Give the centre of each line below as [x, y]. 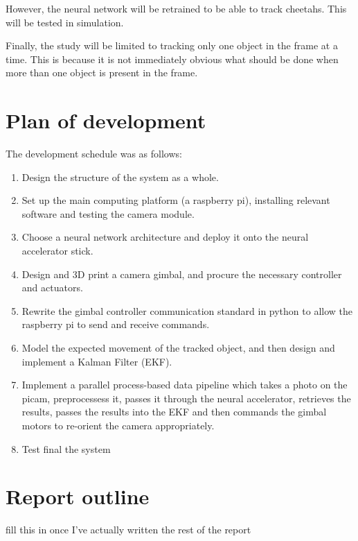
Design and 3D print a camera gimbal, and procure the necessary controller [182, 274]
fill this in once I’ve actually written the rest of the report [128, 530]
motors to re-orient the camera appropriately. [118, 425]
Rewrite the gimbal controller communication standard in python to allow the [187, 310]
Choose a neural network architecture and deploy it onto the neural [165, 237]
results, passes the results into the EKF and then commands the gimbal [174, 412]
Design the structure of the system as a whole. [120, 177]
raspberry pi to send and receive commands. [116, 324]
